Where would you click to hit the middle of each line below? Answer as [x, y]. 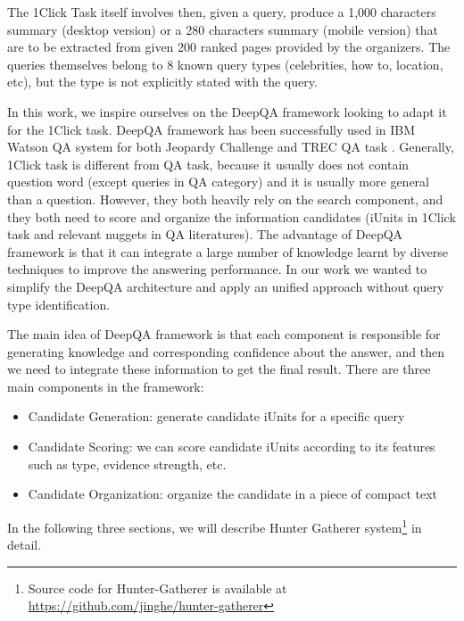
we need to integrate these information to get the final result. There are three [219, 369]
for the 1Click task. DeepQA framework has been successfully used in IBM [211, 129]
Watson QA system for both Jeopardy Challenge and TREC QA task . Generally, [231, 147]
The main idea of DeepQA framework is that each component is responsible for [224, 334]
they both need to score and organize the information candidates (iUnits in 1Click [232, 216]
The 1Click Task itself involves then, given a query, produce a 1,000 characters [222, 12]
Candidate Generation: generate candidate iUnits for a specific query [216, 416]
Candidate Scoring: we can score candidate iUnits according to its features [232, 447]
